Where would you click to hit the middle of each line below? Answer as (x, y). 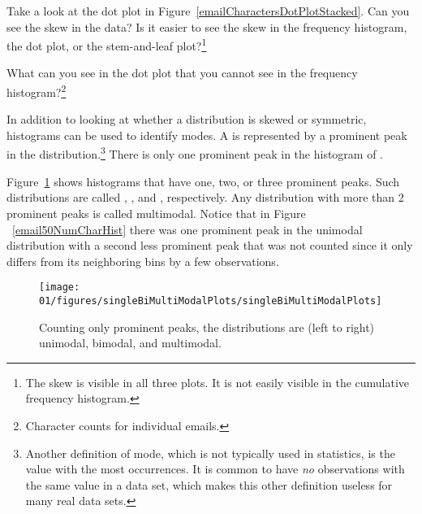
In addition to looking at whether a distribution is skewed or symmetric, (187, 119)
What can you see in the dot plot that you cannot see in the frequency (182, 73)
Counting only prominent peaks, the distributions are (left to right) (207, 327)
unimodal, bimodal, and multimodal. (130, 343)
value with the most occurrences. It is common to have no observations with (215, 469)
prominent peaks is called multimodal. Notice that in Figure (156, 213)
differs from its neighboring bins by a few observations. (143, 261)
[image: (60, 287)
